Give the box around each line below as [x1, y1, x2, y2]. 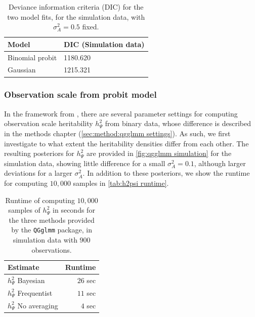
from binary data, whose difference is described [105, 118, 251, 129]
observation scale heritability [4, 118, 93, 129]
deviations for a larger [4, 168, 72, 178]
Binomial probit [8, 52, 57, 62]
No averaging [17, 300, 58, 310]
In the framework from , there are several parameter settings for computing [4, 108, 238, 118]
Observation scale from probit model [4, 88, 157, 101]
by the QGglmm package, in [11, 224, 92, 235]
